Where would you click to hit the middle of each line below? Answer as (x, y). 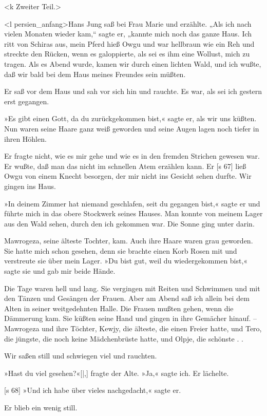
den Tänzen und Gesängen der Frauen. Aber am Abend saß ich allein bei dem (127, 298)
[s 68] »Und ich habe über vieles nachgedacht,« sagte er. (93, 390)
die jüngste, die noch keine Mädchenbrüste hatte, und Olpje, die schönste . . (124, 338)
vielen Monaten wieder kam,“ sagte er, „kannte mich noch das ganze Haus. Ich (128, 34)
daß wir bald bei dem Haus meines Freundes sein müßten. (95, 74)
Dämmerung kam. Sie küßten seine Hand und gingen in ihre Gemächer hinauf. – (131, 318)
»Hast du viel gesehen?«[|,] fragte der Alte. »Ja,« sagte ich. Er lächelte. (117, 373)
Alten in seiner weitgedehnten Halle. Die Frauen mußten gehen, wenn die (119, 308)
